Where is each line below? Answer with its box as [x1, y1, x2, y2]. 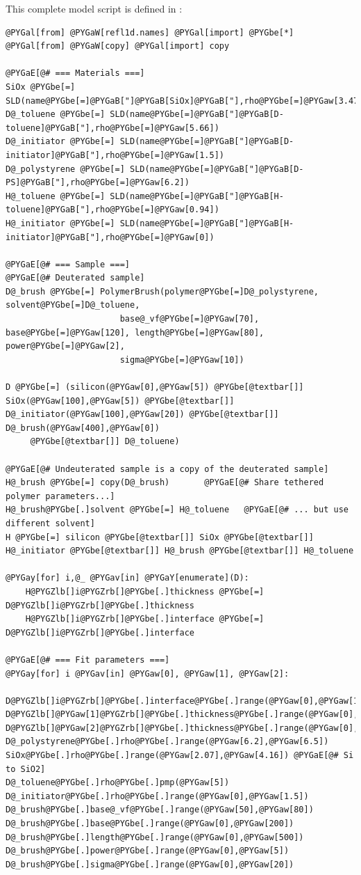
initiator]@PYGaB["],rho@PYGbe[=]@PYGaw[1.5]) [6, 150, 224, 160]
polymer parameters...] [6, 491, 115, 501]
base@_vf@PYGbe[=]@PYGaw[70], [119, 314, 260, 324]
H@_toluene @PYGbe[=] [6, 191, 106, 201]
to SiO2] [6, 764, 46, 774]
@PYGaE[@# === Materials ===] [6, 68, 145, 79]
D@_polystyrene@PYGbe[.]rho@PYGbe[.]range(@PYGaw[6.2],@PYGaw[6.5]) [6, 736, 329, 747]
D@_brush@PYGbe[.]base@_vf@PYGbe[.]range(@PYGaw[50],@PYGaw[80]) [6, 805, 314, 815]
